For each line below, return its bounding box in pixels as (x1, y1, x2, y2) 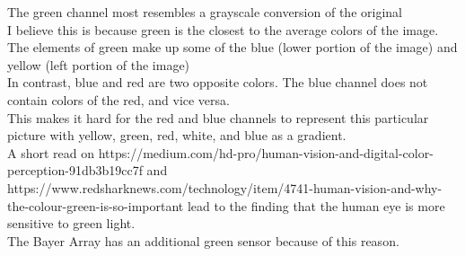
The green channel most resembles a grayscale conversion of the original (7, 3, 402, 21)
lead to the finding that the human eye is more (187, 196, 445, 215)
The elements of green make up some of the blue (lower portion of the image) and (7, 38, 458, 57)
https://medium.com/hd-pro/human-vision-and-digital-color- (98, 143, 434, 162)
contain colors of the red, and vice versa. (7, 90, 230, 109)
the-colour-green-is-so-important (7, 196, 184, 215)
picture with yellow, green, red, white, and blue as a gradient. (7, 126, 347, 145)
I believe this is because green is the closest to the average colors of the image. (7, 20, 439, 39)
